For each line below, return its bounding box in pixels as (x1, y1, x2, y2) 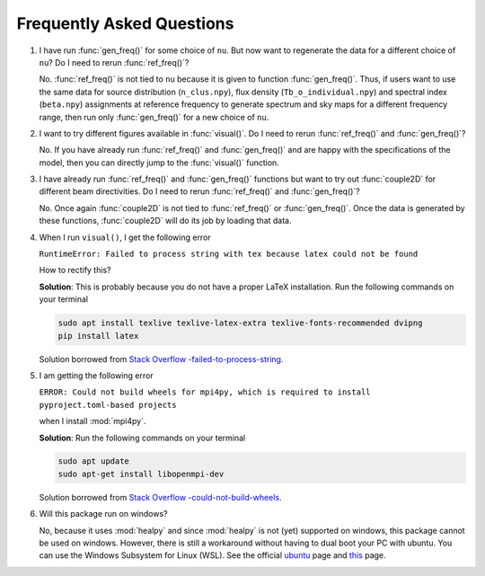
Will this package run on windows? (39, 509, 168, 519)
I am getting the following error (39, 369, 154, 381)
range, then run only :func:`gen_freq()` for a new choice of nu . (39, 111, 269, 122)
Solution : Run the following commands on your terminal (39, 432, 246, 443)
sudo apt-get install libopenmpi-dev (57, 468, 225, 479)
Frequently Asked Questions (16, 13, 234, 33)
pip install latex (57, 331, 139, 341)
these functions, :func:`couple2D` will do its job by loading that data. (39, 216, 292, 226)
